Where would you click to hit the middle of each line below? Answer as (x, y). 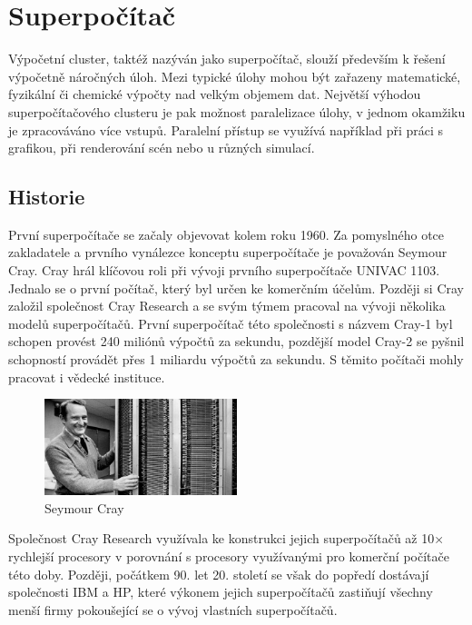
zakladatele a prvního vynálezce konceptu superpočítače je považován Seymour (228, 252)
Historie (47, 197)
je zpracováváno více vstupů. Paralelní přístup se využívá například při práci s (226, 129)
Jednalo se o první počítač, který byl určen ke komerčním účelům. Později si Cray (236, 288)
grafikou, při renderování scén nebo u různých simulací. (162, 148)
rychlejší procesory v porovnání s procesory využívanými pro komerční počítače (229, 556)
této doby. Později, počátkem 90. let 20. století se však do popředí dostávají (219, 574)
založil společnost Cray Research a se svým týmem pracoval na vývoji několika (227, 306)
